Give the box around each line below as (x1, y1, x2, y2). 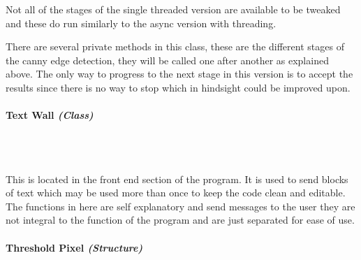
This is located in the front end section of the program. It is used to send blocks (6, 171, 348, 186)
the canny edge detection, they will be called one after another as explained (6, 52, 329, 67)
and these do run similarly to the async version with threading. (6, 15, 277, 30)
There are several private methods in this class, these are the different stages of (6, 39, 344, 54)
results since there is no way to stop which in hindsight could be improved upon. (6, 80, 351, 94)
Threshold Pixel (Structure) (6, 240, 143, 254)
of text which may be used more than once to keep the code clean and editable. (6, 185, 346, 200)
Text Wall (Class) (6, 108, 94, 122)
